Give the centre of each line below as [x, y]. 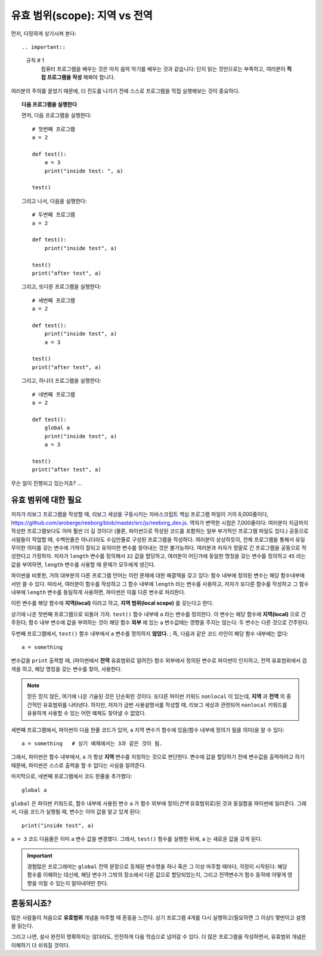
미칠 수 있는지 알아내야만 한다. [73, 883]
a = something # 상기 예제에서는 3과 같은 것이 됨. [92, 744]
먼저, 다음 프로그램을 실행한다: [57, 115]
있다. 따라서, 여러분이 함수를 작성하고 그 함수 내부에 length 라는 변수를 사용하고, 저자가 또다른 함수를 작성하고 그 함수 [172, 584]
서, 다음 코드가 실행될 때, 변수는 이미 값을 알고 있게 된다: [76, 811]
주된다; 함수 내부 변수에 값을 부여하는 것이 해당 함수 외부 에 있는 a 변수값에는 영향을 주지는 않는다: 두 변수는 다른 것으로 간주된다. [160, 623]
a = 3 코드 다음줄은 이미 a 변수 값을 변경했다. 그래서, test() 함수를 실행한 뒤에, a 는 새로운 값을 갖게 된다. [137, 839]
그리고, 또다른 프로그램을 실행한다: [61, 287]
